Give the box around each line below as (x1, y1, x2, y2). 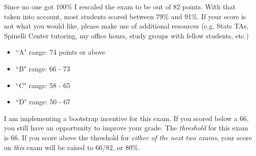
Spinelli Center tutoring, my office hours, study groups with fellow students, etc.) (4, 30, 249, 40)
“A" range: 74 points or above (15, 47, 105, 57)
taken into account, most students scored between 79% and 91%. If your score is (4, 11, 246, 21)
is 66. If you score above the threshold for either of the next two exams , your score (4, 132, 252, 142)
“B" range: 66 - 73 (15, 63, 70, 73)
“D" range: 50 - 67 (15, 96, 71, 107)
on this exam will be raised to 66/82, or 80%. (4, 142, 140, 152)
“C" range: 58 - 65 (15, 80, 70, 90)
